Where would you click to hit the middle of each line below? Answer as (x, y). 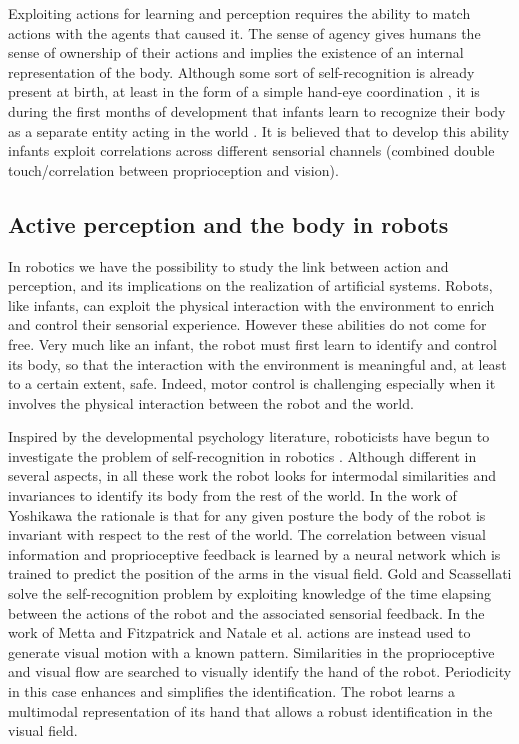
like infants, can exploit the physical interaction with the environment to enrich (251, 304)
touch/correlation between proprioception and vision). (173, 169)
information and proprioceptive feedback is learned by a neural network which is (254, 553)
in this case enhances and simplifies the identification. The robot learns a (231, 691)
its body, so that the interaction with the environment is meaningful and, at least (257, 363)
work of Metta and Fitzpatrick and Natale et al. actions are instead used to (239, 632)
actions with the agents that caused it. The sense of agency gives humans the (244, 32)
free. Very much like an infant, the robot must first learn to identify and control (252, 343)
